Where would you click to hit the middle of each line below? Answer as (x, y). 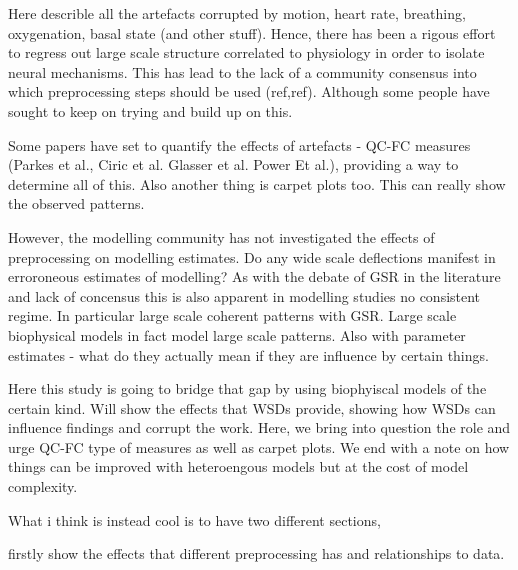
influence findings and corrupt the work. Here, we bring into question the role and (259, 427)
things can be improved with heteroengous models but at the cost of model (238, 466)
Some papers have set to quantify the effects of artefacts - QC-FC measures (239, 144)
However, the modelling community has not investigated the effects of (221, 236)
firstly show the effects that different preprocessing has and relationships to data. (256, 553)
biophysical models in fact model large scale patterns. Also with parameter (237, 334)
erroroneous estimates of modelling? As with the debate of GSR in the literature (254, 276)
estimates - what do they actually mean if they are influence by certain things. (248, 354)
